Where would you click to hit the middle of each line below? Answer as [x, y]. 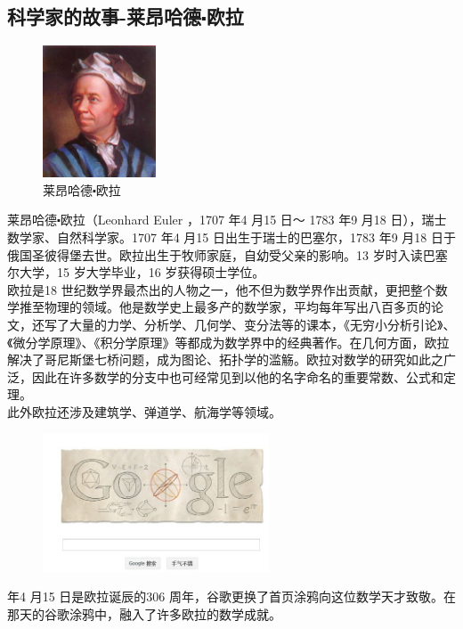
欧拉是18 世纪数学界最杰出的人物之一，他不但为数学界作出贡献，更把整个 [221, 289]
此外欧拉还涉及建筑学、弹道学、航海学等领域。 [144, 411]
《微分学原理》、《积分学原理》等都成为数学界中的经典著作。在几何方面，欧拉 [228, 342]
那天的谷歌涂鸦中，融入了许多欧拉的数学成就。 [144, 613]
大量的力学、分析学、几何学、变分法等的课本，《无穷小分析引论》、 [262, 325]
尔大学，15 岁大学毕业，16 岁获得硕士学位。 [136, 272]
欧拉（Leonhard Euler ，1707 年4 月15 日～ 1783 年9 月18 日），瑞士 [253, 220]
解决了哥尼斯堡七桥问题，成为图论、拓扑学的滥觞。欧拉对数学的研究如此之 [225, 359]
